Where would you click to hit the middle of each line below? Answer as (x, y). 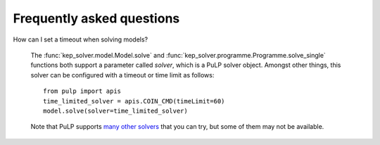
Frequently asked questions (96, 18)
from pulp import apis (82, 91)
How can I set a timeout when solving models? (81, 39)
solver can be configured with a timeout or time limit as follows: (122, 75)
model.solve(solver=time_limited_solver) (115, 111)
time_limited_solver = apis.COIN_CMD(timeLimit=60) (134, 101)
